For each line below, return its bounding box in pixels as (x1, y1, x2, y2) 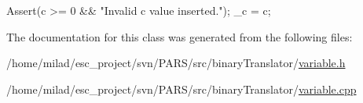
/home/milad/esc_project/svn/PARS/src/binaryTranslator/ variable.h (6, 55, 346, 71)
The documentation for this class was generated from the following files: (6, 28, 353, 44)
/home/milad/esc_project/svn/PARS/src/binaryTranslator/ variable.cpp (6, 80, 357, 97)
